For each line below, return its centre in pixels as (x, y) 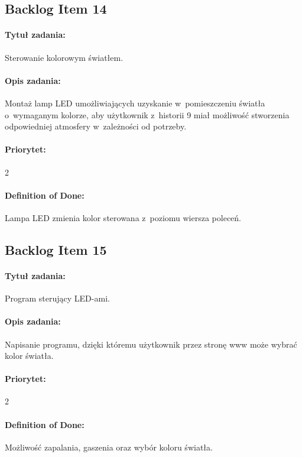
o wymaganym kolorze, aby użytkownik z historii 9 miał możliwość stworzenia (147, 114)
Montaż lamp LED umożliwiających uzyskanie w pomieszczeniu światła (135, 103)
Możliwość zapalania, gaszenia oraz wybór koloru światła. (109, 447)
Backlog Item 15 (56, 249)
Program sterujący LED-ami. (57, 298)
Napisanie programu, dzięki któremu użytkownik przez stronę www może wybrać (151, 344)
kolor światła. (29, 356)
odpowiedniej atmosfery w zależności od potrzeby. (96, 126)
